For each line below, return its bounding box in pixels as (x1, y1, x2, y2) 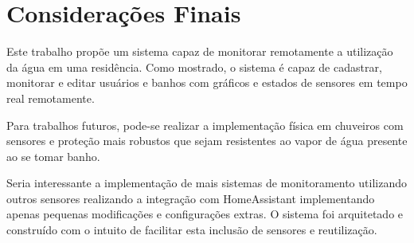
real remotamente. (6, 89, 95, 106)
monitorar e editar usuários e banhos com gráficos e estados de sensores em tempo (6, 74, 408, 91)
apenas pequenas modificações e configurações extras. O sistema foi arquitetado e (6, 206, 404, 222)
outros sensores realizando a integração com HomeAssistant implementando (6, 190, 375, 206)
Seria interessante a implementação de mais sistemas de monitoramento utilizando (6, 174, 407, 191)
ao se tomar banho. (6, 147, 100, 164)
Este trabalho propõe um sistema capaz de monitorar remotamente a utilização (6, 43, 393, 60)
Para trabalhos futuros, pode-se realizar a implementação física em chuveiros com (6, 116, 404, 133)
